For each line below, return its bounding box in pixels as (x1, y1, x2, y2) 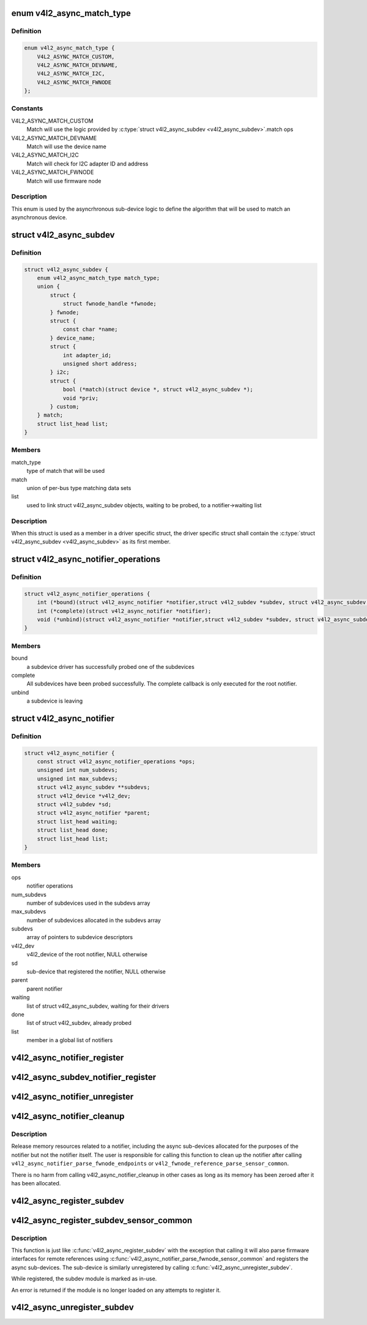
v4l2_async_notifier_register (11, 1052, 124, 1063)
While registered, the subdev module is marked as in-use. (11, 1275, 157, 1283)
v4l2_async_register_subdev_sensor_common (11, 1215, 193, 1225)
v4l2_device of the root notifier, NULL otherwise (26, 951, 148, 958)
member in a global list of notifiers (26, 1036, 113, 1044)
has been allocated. (11, 1179, 61, 1187)
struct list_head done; (37, 827, 108, 834)
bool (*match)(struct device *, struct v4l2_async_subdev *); (62, 386, 254, 393)
